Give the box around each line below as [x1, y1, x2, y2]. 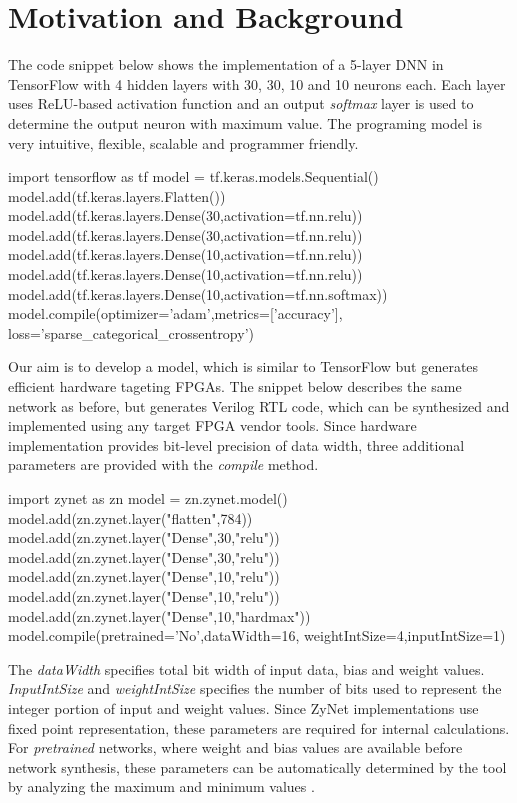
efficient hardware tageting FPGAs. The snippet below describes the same [8, 376, 462, 397]
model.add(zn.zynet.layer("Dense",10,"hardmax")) [8, 605, 311, 626]
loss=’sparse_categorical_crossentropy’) [8, 322, 254, 343]
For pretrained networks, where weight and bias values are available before [8, 737, 463, 758]
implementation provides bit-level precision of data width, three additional [8, 434, 465, 455]
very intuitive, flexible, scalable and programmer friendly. [8, 132, 359, 153]
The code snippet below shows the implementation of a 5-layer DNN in [8, 54, 444, 75]
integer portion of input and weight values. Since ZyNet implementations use [8, 697, 479, 718]
